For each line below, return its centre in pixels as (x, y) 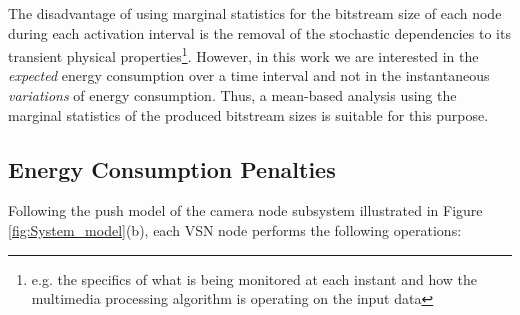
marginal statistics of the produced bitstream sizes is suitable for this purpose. (248, 114)
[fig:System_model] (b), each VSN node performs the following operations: (235, 230)
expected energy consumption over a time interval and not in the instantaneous (249, 75)
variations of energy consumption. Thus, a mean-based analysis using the (232, 95)
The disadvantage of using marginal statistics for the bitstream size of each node (255, 13)
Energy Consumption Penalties (172, 168)
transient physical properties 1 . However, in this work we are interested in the (243, 54)
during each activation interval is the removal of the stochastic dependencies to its (259, 32)
